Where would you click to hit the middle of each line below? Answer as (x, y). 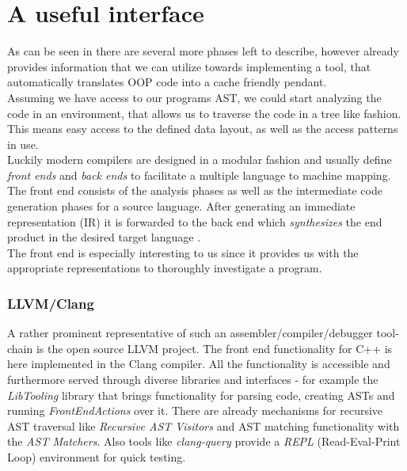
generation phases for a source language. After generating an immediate (181, 206)
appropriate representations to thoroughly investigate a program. (165, 268)
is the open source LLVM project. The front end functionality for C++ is (214, 348)
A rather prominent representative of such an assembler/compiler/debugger (190, 333)
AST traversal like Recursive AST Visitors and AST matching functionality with (203, 425)
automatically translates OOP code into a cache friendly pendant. (167, 82)
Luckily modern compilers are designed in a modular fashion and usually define (200, 160)
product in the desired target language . (104, 237)
